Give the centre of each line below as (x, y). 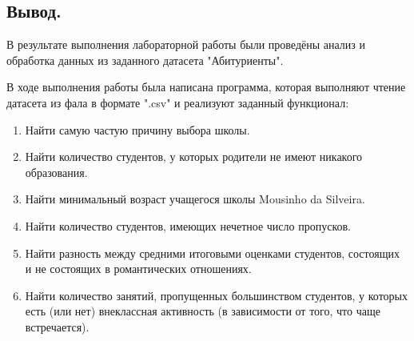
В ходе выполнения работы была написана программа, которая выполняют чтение (206, 87)
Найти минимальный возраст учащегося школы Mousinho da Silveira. (195, 199)
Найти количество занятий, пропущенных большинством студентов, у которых (217, 295)
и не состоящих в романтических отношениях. (138, 269)
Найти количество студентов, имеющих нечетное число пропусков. (188, 225)
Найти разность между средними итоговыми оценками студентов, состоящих (212, 253)
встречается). (57, 326)
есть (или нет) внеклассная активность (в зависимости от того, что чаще (203, 311)
